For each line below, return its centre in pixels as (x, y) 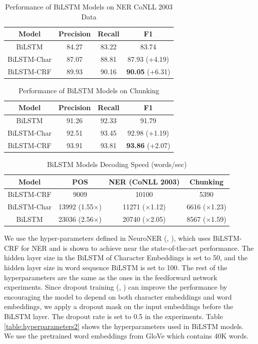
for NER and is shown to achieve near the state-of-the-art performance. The (137, 248)
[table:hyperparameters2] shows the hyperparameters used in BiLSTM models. (124, 326)
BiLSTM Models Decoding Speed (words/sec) (117, 164)
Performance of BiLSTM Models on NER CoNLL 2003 (89, 6)
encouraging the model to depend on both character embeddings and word (118, 296)
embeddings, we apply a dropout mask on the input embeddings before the (119, 306)
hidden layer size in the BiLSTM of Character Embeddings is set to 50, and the (126, 258)
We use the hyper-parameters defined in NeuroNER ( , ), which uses (107, 238)
